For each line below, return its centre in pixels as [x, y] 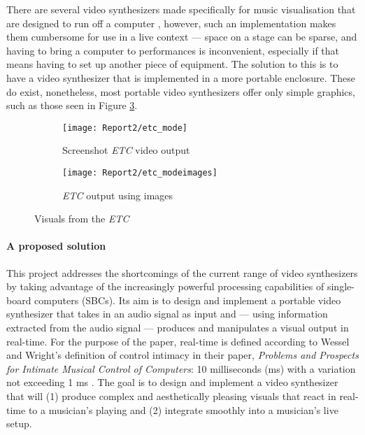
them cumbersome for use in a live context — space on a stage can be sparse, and [182, 37]
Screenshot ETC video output [126, 150]
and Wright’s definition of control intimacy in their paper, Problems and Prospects [182, 355]
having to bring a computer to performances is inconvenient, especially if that [173, 50]
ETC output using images [118, 195]
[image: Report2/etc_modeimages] [140, 173]
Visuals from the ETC [82, 219]
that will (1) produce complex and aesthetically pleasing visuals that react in [171, 395]
